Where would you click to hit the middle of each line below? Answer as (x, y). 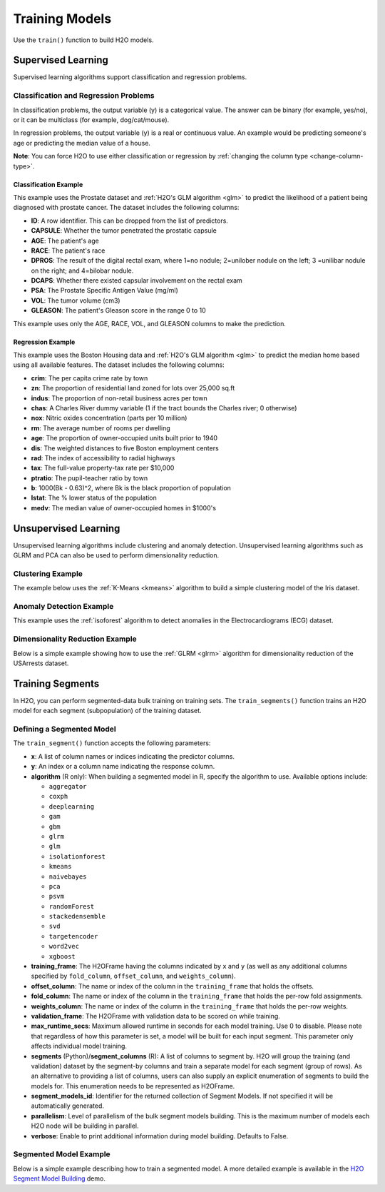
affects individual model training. (79, 1046)
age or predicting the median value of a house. (82, 143)
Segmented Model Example (62, 1154)
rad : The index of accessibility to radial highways (103, 458)
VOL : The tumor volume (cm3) (76, 300)
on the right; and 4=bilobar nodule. (82, 271)
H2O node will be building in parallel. (85, 1126)
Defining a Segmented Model (65, 729)
